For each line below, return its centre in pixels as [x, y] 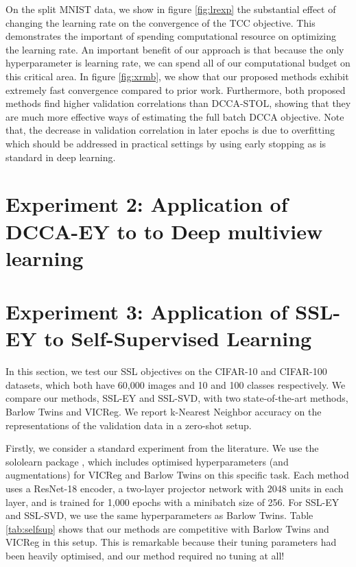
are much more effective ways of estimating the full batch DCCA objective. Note [175, 116]
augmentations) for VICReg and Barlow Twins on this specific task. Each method [177, 475]
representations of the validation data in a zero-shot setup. [129, 425]
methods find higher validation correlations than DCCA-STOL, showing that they [178, 103]
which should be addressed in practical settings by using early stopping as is [166, 143]
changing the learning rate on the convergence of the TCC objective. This [161, 22]
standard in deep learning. [61, 157]
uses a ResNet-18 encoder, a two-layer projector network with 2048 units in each [175, 488]
